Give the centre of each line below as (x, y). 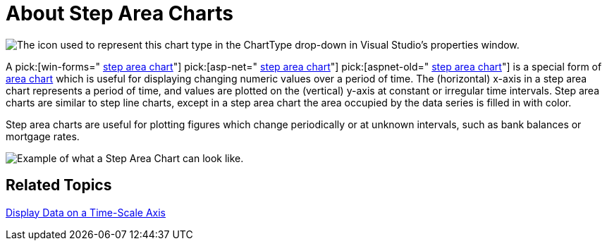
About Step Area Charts (119, 13)
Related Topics (59, 185)
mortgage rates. (43, 136)
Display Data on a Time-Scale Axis (86, 212)
